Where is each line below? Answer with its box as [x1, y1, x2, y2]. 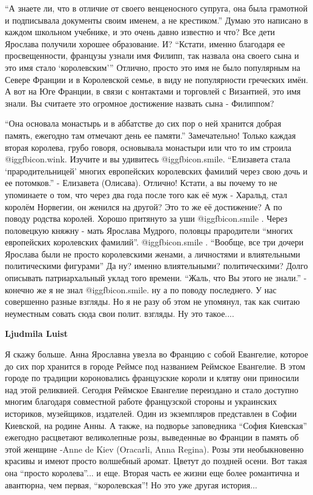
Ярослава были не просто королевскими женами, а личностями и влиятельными [5, 247, 300, 260]
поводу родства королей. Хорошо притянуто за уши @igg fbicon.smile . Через [5, 212, 288, 225]
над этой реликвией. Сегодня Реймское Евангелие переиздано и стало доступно [5, 383, 298, 396]
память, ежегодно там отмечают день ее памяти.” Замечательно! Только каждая [5, 128, 296, 141]
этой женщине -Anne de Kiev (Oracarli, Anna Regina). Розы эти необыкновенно [5, 442, 304, 455]
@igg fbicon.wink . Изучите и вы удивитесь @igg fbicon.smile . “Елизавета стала [5, 153, 291, 165]
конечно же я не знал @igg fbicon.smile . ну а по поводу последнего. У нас [5, 283, 277, 296]
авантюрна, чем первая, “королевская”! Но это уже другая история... [5, 478, 257, 491]
